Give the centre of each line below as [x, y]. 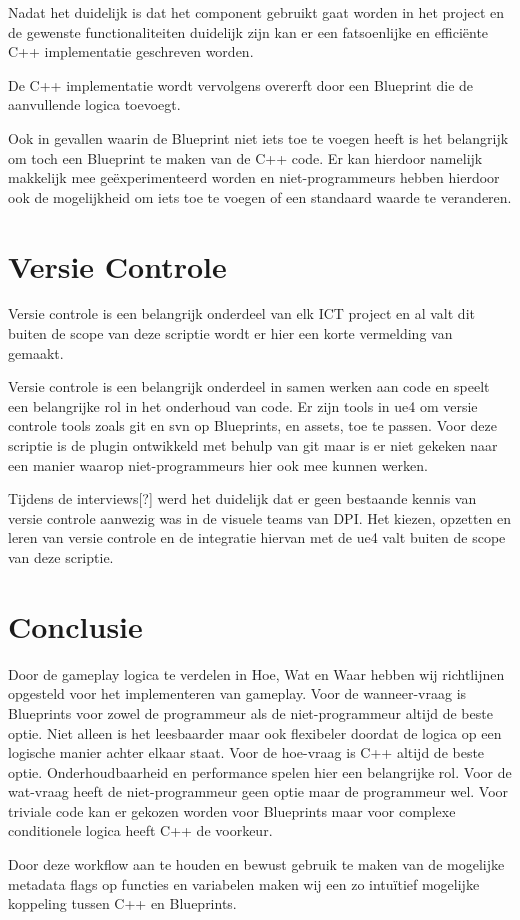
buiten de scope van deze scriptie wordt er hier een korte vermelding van [230, 333]
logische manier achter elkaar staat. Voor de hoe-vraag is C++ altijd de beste [246, 752]
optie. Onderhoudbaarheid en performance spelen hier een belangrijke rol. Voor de [260, 771]
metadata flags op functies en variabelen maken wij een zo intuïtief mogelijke [244, 883]
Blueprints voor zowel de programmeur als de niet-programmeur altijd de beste [250, 712]
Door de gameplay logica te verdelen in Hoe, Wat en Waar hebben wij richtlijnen [256, 673]
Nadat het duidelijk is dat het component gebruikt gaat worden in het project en [256, 12]
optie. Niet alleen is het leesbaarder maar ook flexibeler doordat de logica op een [255, 732]
